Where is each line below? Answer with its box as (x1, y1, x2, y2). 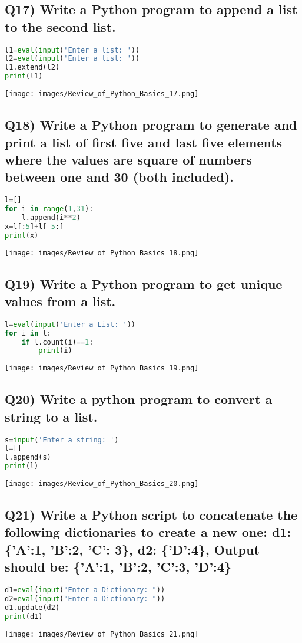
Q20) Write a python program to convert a (5, 390, 273, 408)
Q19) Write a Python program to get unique (5, 274, 283, 293)
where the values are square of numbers (5, 150, 252, 168)
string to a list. (5, 407, 98, 425)
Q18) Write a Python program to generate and (5, 116, 297, 134)
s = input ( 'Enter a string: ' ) (5, 435, 119, 444)
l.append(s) (5, 453, 51, 462)
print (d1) (5, 612, 43, 621)
